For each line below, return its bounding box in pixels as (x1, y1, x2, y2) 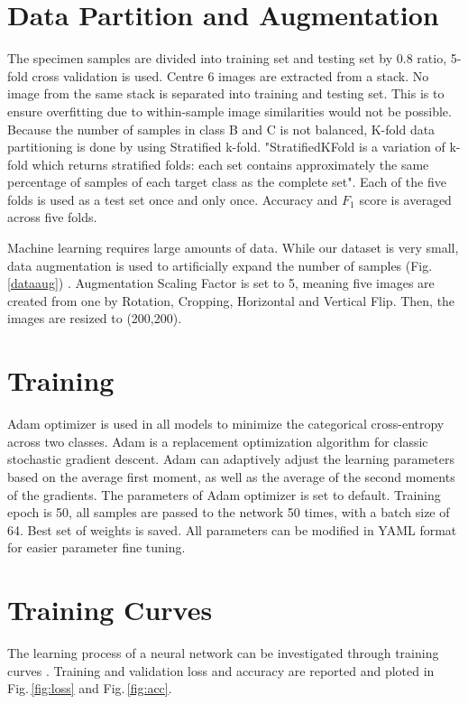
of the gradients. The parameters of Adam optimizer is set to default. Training (7, 485, 441, 504)
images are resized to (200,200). (7, 309, 182, 328)
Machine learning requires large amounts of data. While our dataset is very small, (7, 238, 459, 257)
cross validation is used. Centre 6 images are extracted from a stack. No (32, 66, 429, 85)
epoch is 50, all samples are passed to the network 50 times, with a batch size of (7, 503, 450, 522)
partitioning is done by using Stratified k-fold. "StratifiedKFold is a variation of (7, 137, 445, 156)
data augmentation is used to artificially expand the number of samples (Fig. (7, 255, 433, 274)
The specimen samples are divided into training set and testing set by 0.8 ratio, (7, 49, 447, 68)
